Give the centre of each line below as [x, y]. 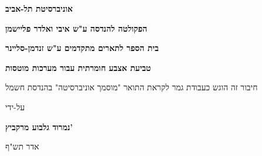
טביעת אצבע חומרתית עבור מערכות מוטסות [78, 67]
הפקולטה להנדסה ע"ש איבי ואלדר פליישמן [76, 28]
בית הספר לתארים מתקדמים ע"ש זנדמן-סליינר [82, 48]
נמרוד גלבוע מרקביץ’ [39, 126]
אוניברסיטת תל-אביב [39, 8]
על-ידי [15, 106]
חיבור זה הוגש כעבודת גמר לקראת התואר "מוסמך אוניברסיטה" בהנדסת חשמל [132, 87]
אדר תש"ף [22, 146]
